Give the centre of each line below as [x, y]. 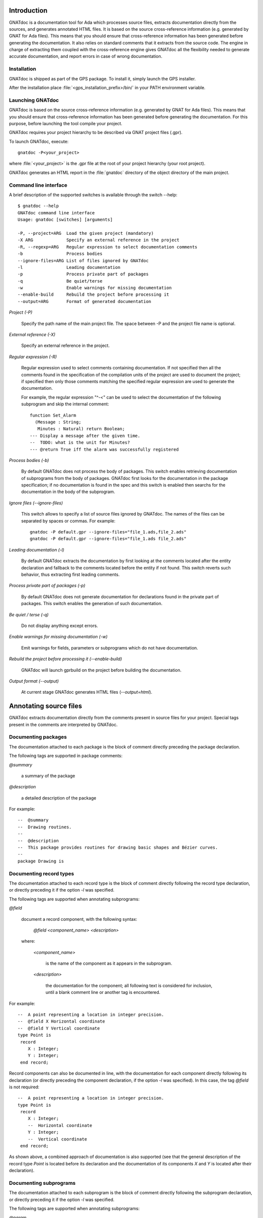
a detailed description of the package [59, 798]
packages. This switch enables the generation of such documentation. [92, 604]
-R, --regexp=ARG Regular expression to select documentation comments [108, 247]
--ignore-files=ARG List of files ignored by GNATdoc [83, 260]
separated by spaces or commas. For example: [68, 521]
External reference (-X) [32, 335]
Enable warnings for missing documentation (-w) [58, 637]
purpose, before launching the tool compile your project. [66, 123]
